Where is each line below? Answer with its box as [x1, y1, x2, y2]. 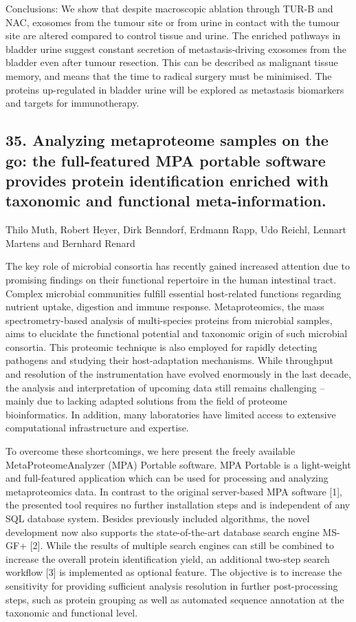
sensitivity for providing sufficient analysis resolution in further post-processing [5, 578, 338, 592]
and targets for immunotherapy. [5, 96, 140, 110]
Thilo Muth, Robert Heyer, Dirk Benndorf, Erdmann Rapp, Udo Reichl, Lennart [5, 222, 346, 237]
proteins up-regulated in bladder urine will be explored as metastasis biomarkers [5, 82, 344, 96]
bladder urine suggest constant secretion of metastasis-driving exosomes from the [5, 41, 346, 56]
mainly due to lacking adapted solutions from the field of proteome [5, 394, 287, 408]
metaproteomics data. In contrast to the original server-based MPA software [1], [5, 484, 343, 498]
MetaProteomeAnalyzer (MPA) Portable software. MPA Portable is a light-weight [5, 457, 351, 471]
